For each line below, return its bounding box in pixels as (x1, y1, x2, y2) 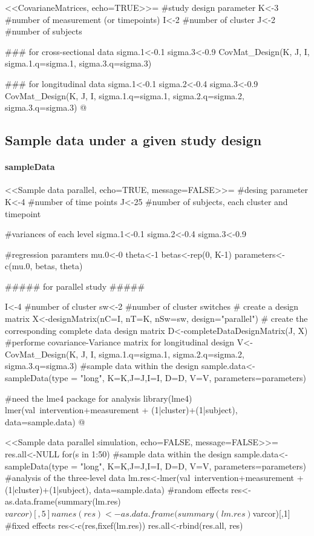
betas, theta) (35, 260, 83, 272)
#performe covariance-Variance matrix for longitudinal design (5, 336, 235, 348)
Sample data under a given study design (5, 131, 262, 149)
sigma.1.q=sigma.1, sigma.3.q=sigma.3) (5, 57, 152, 70)
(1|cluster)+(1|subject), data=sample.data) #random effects (5, 483, 229, 495)
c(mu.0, (5, 260, 33, 272)
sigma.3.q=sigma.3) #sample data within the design (5, 359, 199, 372)
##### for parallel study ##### (5, 279, 145, 292)
